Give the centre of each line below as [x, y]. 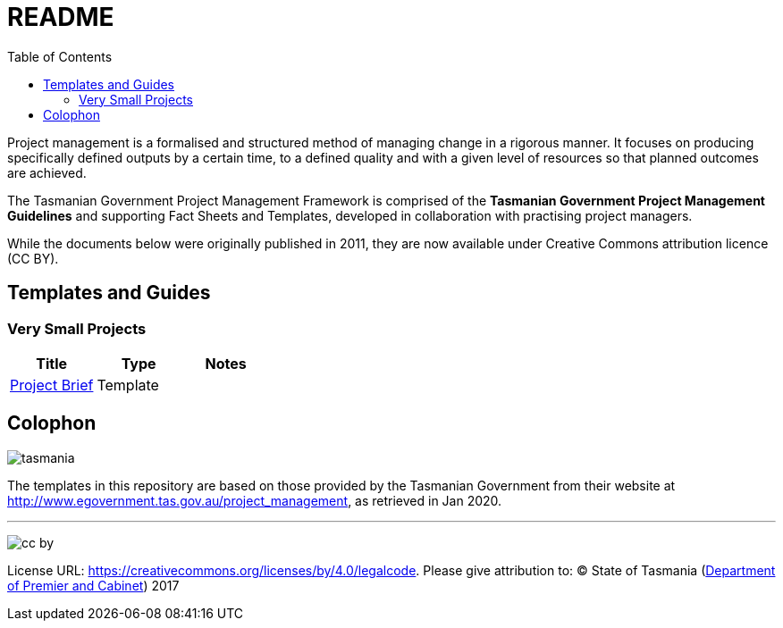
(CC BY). [33, 258]
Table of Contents [60, 56]
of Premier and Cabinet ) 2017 [93, 585]
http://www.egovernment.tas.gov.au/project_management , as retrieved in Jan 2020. [255, 500]
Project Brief [52, 385]
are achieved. [47, 172]
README [61, 17]
